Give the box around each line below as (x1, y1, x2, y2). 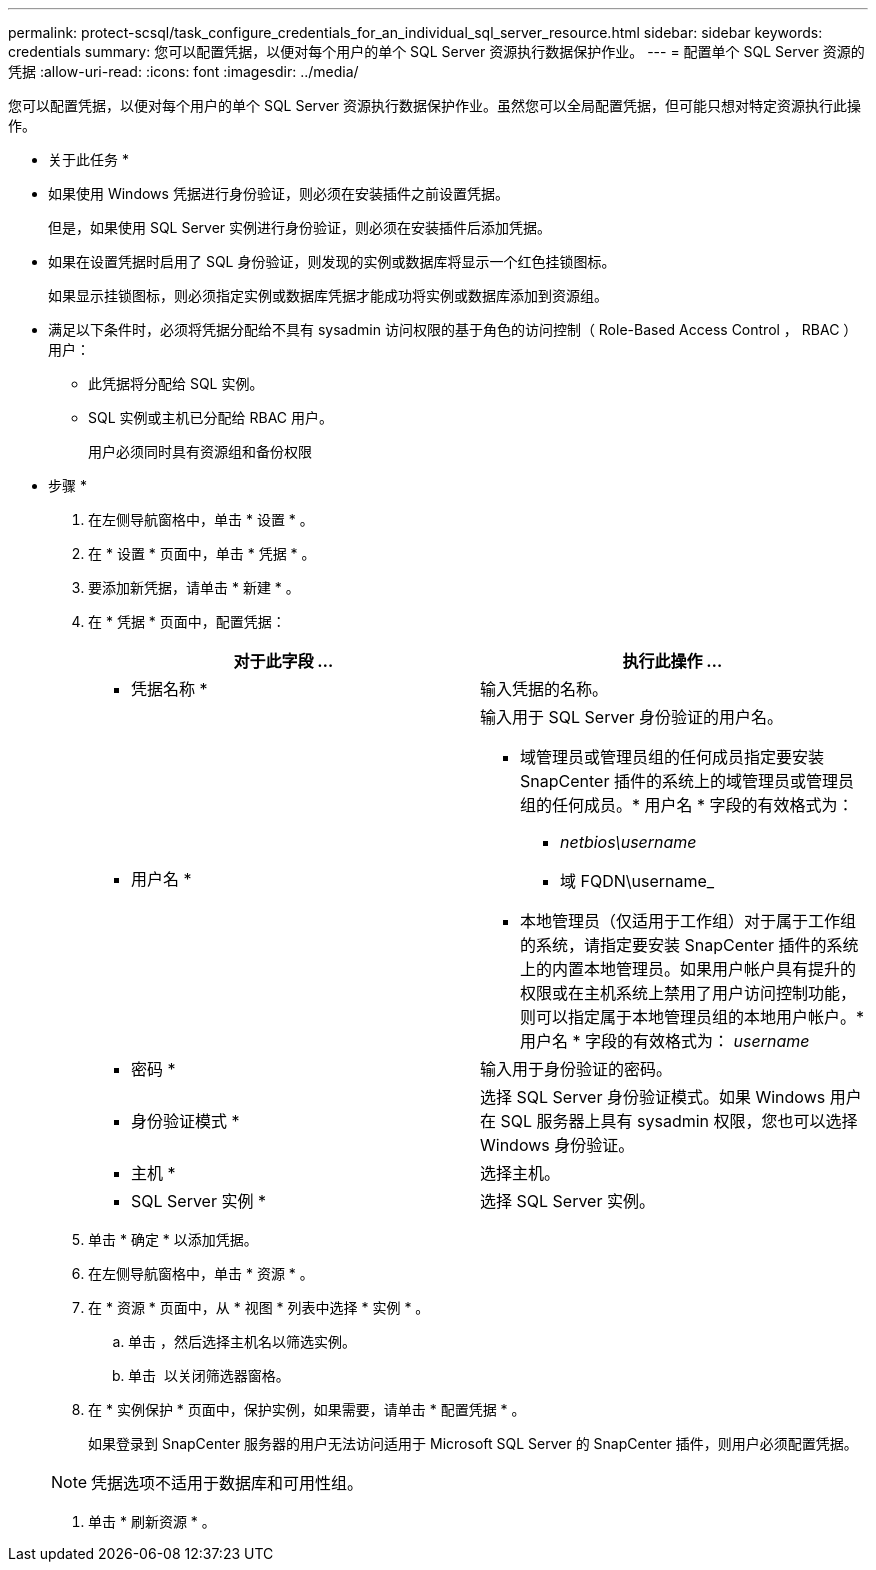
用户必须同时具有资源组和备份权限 (88, 443, 312, 460)
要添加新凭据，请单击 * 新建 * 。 (88, 579, 300, 596)
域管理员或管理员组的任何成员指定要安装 (520, 747, 825, 767)
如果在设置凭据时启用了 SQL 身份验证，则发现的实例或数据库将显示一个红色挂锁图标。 (48, 253, 616, 270)
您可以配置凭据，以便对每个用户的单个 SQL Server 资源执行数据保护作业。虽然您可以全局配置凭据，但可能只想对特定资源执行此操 (8, 97, 862, 114)
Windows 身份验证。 (480, 1135, 635, 1155)
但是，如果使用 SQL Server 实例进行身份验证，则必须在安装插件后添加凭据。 (48, 219, 552, 236)
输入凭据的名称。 (480, 679, 609, 699)
